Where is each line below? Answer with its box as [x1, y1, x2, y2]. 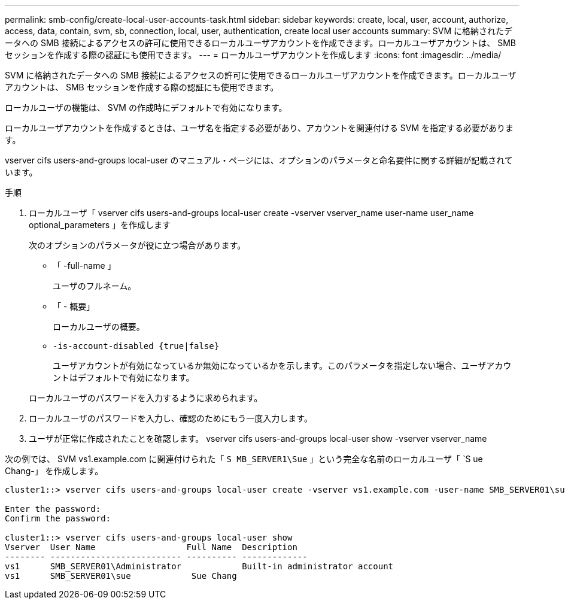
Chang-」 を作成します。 [5, 466, 104, 476]
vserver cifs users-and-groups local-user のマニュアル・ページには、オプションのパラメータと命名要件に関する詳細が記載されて [5, 155, 513, 165]
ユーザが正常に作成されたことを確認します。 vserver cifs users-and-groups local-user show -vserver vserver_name [29, 433, 487, 444]
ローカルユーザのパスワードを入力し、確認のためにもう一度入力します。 [29, 413, 312, 423]
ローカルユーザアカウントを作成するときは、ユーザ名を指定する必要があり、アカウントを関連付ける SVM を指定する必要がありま [5, 123, 514, 133]
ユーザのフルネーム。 [53, 281, 136, 291]
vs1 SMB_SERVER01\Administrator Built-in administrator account [5, 561, 394, 571]
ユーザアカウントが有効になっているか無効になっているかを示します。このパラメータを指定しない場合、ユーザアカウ [53, 360, 512, 371]
